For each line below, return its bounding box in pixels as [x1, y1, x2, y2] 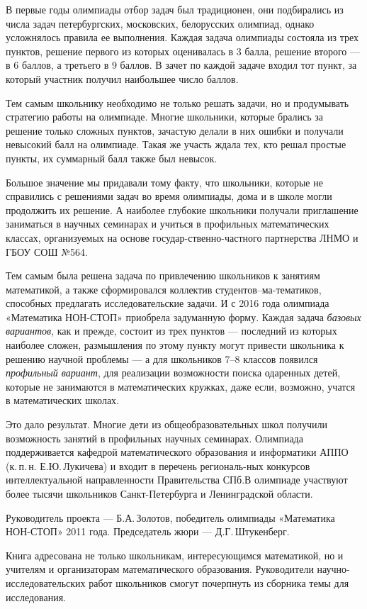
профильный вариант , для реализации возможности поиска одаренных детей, [6, 365, 341, 380]
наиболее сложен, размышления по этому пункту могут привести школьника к [6, 337, 344, 352]
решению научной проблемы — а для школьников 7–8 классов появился [6, 351, 318, 366]
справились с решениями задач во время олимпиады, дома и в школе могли [6, 189, 332, 203]
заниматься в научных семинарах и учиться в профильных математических [6, 216, 329, 231]
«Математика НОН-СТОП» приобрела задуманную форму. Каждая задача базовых [6, 309, 361, 324]
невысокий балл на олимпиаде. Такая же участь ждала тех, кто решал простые [6, 137, 346, 152]
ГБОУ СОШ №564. [6, 244, 88, 259]
